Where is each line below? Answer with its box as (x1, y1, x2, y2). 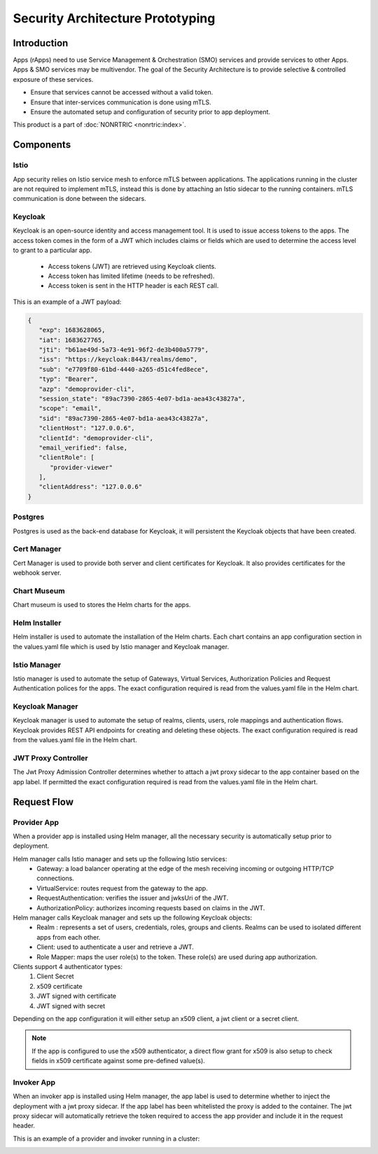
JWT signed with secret (36, 1001, 106, 1010)
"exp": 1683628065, (38, 326, 106, 334)
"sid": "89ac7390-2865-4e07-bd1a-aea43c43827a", (38, 414, 209, 422)
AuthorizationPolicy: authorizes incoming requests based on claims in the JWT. (36, 903, 265, 912)
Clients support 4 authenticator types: (13, 963, 122, 971)
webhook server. (13, 569, 62, 577)
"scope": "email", (38, 405, 102, 412)
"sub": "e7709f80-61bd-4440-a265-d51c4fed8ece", (38, 365, 209, 373)
